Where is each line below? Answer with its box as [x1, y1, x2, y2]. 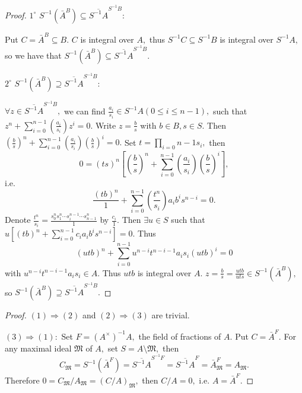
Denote [5, 213, 31, 225]
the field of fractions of [138, 330, 221, 342]
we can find [63, 104, 106, 117]
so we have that [5, 49, 62, 61]
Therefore [5, 373, 40, 386]
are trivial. [151, 309, 190, 321]
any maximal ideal [5, 341, 72, 354]
